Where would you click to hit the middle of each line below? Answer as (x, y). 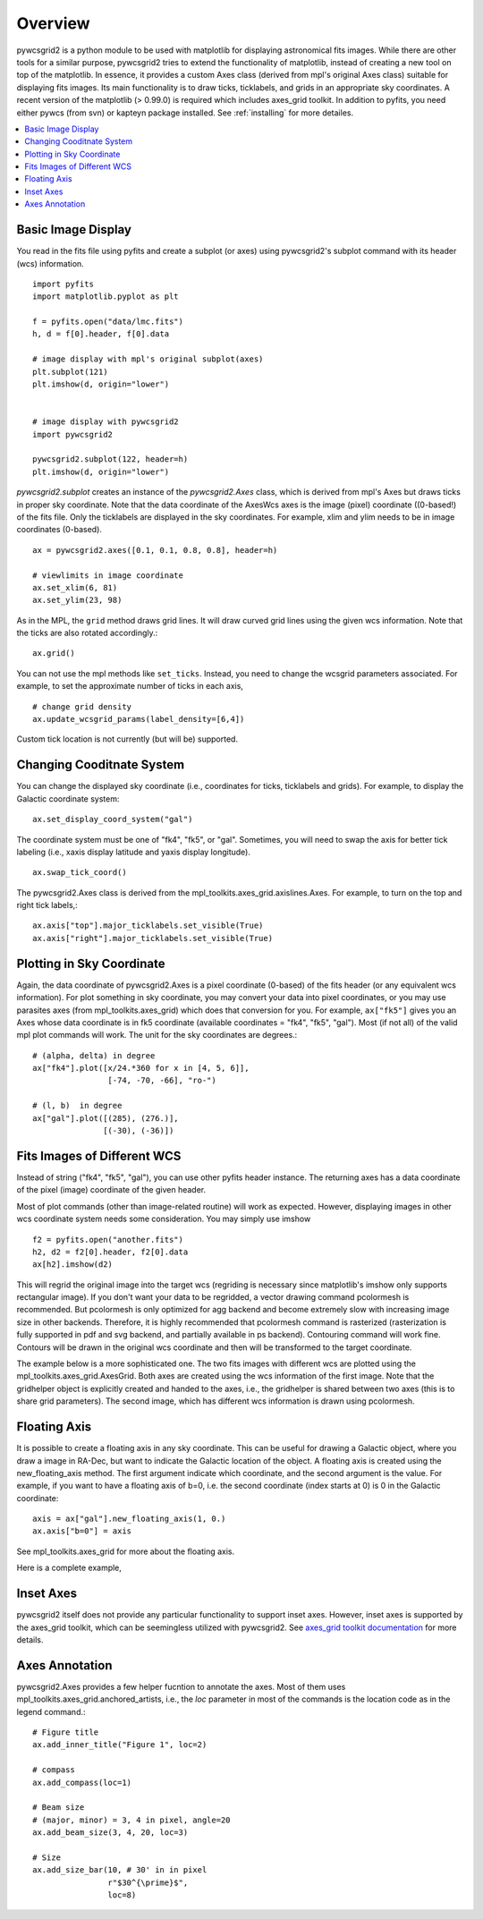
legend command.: (51, 1711)
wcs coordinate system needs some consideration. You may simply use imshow (164, 1219)
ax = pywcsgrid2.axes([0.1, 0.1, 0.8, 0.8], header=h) (155, 550)
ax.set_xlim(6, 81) (75, 587)
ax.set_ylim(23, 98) (77, 600)
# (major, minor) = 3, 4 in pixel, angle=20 (132, 1820)
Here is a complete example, (69, 1568)
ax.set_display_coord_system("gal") (113, 819)
